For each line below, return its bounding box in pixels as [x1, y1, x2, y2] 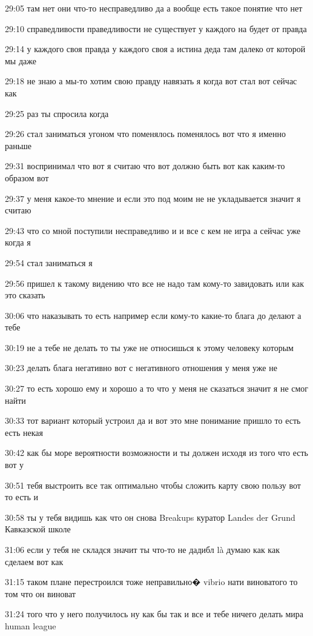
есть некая [5, 426, 43, 438]
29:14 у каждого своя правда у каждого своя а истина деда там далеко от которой [5, 42, 306, 55]
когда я [5, 236, 31, 249]
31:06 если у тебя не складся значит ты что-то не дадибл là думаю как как [5, 543, 280, 555]
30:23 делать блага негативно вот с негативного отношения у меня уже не [5, 361, 277, 374]
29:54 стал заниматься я [5, 256, 93, 269]
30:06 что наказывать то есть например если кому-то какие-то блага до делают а [5, 309, 301, 321]
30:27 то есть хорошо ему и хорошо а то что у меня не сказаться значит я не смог [5, 382, 309, 395]
